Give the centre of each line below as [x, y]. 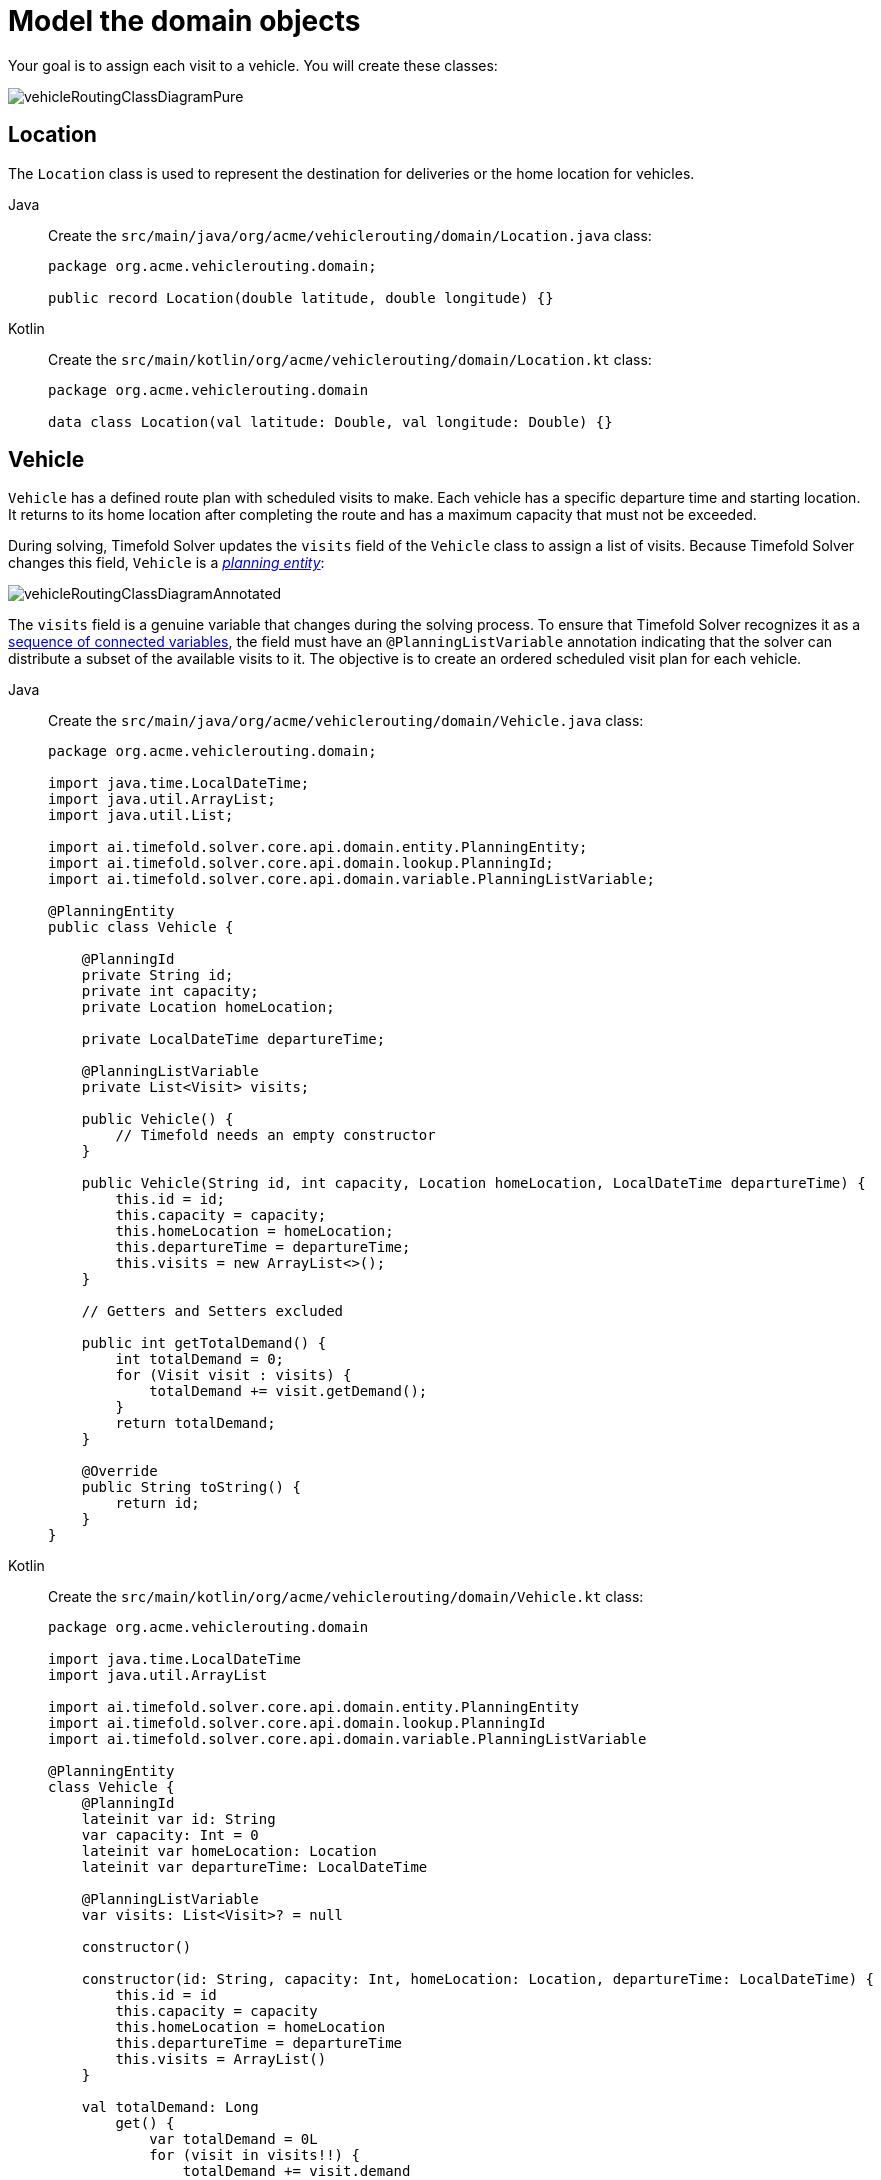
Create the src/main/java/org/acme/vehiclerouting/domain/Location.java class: [350, 235]
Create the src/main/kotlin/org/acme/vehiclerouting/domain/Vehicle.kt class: [346, 1597]
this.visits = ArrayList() [221, 2059]
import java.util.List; [141, 815]
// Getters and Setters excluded [212, 1311]
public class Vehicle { [141, 927]
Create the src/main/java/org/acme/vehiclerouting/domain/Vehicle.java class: [346, 721]
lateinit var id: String [178, 1819]
